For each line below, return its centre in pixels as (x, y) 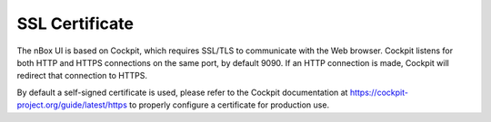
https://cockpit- (379, 92)
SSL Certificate (75, 23)
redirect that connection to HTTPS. (82, 76)
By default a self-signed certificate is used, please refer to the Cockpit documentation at (182, 92)
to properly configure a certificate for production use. (229, 105)
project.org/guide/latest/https (72, 105)
